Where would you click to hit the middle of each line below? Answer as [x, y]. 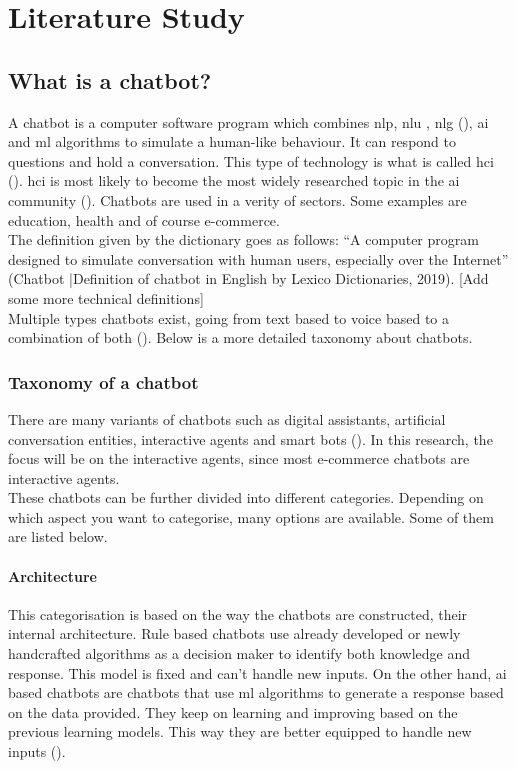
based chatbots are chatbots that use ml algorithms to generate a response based [256, 692]
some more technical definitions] [106, 297]
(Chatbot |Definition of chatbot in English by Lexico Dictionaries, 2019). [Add [248, 278]
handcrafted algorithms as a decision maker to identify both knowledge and [239, 653]
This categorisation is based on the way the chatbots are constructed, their [238, 613]
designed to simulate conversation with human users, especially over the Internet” [258, 258]
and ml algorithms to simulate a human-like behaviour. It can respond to [232, 141]
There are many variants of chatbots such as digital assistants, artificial [227, 418]
